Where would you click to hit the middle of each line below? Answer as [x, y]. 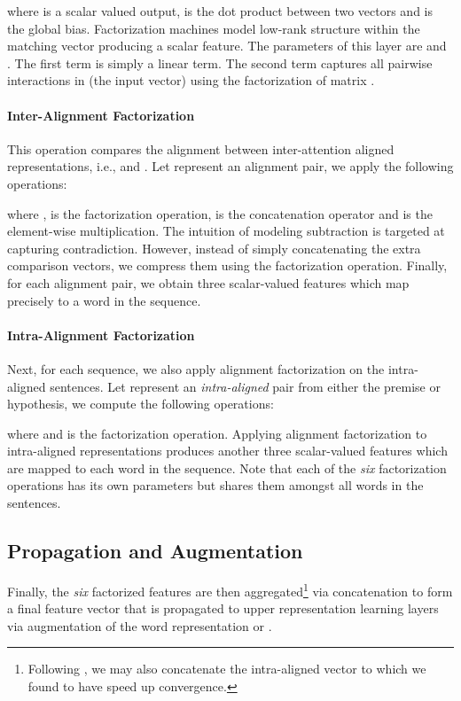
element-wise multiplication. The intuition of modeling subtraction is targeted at [226, 231]
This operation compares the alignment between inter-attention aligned [201, 148]
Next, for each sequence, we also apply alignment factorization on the [196, 368]
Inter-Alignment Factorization [101, 115]
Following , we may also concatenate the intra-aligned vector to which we [227, 669]
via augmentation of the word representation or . [140, 625]
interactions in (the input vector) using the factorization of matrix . [191, 80]
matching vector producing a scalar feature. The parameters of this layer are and [227, 46]
